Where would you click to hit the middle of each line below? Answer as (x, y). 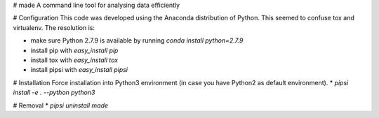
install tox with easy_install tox (74, 60)
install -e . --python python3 (54, 93)
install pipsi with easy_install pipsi (79, 70)
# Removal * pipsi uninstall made (61, 105)
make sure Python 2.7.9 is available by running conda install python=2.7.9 (137, 40)
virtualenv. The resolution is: (54, 27)
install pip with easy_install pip (74, 50)
